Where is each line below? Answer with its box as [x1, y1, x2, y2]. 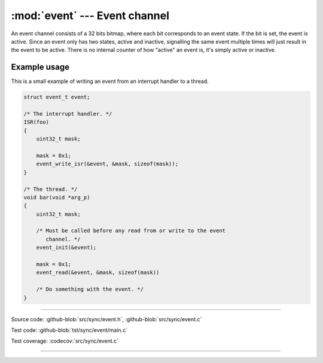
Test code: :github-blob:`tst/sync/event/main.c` [11, 326, 128, 334]
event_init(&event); [36, 244, 97, 251]
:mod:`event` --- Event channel [11, 9, 170, 22]
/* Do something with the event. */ [36, 286, 144, 293]
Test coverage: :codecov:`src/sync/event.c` [11, 337, 119, 344]
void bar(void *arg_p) [23, 194, 90, 201]
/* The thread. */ [23, 186, 78, 192]
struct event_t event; [23, 94, 90, 101]
